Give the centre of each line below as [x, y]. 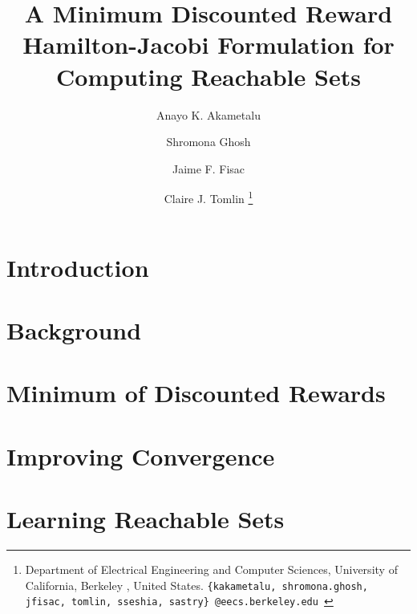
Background [74, 329]
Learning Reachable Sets [146, 519]
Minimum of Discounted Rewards [196, 393]
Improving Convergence [141, 455]
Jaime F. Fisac [208, 168]
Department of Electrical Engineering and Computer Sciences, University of [211, 569]
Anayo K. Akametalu [208, 114]
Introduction [78, 267]
